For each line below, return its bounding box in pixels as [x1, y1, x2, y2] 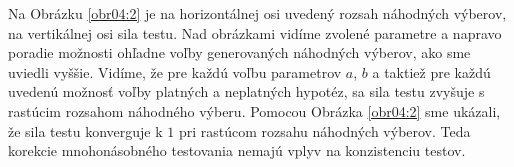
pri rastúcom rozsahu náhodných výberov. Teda [178, 120, 471, 141]
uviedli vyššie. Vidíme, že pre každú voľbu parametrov [8, 61, 342, 82]
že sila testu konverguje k [8, 120, 163, 141]
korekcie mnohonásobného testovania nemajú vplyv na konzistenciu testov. [8, 140, 466, 161]
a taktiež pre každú [372, 61, 491, 82]
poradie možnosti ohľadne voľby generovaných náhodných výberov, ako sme [8, 42, 471, 63]
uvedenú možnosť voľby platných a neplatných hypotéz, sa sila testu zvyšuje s [8, 81, 485, 102]
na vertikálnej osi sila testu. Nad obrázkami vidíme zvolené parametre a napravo [8, 22, 502, 43]
